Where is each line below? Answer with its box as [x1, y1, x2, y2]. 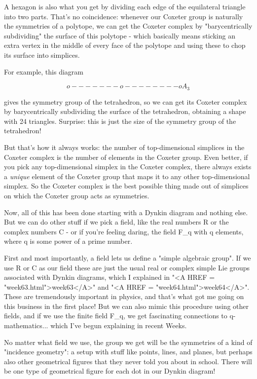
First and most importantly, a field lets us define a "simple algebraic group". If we [4, 252, 251, 263]
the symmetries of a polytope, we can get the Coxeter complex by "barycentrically [4, 21, 253, 31]
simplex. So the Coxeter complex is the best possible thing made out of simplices [4, 181, 249, 191]
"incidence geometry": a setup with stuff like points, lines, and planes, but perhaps [4, 346, 253, 357]
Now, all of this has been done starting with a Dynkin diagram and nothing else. [4, 207, 248, 217]
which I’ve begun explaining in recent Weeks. [50, 320, 187, 331]
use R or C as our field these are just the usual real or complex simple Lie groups [4, 262, 250, 272]
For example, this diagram [4, 66, 83, 76]
